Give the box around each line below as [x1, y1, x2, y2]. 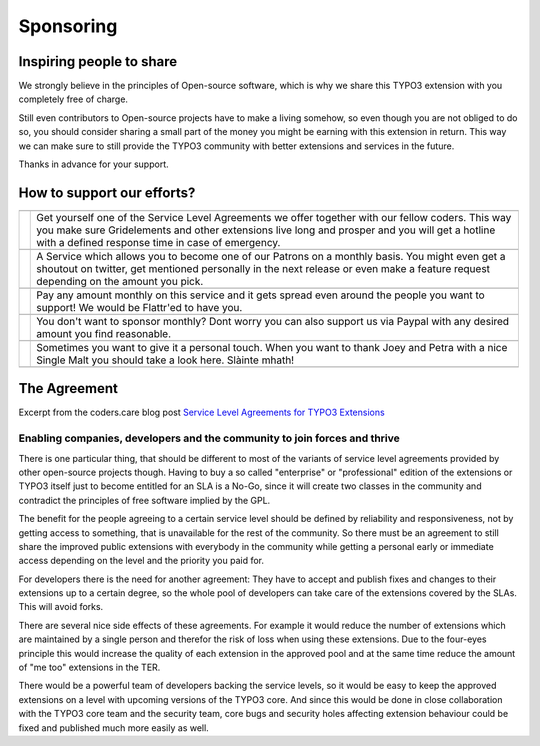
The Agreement [18, 380, 119, 397]
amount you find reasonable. [36, 326, 172, 340]
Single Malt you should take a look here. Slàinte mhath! [36, 353, 295, 367]
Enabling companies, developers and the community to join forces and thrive [18, 431, 400, 445]
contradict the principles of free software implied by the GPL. [18, 494, 271, 506]
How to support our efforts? [18, 184, 196, 201]
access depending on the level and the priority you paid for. [18, 555, 265, 567]
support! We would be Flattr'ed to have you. [36, 300, 243, 314]
